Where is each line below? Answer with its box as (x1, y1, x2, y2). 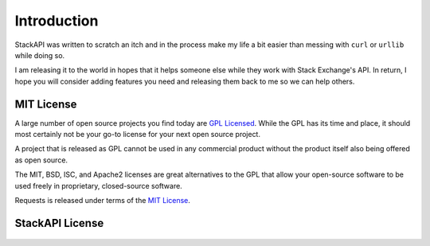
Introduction (14, 12, 99, 29)
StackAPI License (14, 216, 104, 230)
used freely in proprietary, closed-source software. (14, 181, 182, 190)
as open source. (14, 155, 68, 165)
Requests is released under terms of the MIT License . (14, 195, 191, 205)
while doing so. (14, 50, 65, 60)
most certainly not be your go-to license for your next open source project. (14, 130, 260, 139)
